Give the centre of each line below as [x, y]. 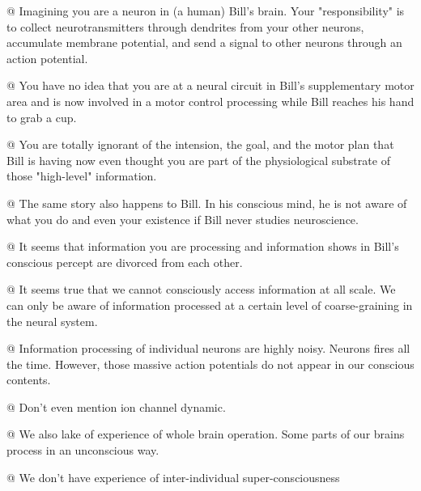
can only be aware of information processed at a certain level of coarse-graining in [210, 305]
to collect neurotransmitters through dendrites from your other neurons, [185, 26]
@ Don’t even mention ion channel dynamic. [116, 406]
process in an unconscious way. [83, 450]
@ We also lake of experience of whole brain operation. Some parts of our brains [206, 434]
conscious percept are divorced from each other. [125, 262]
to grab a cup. [42, 117]
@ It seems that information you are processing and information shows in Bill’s [203, 246]
